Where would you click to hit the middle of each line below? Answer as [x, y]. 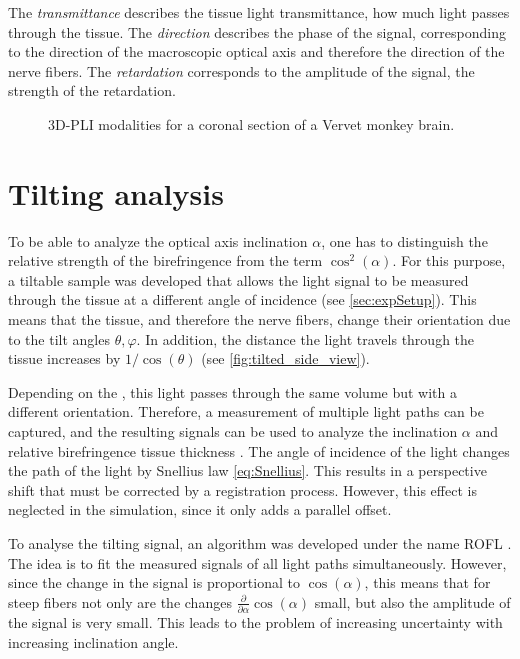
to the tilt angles [59, 338]
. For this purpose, [449, 260]
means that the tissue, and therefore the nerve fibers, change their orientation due [259, 319]
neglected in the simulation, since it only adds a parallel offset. [200, 509]
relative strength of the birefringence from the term [165, 260]
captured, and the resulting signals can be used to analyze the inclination [233, 431]
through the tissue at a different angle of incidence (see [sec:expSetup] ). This [242, 299]
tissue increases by [64, 358]
